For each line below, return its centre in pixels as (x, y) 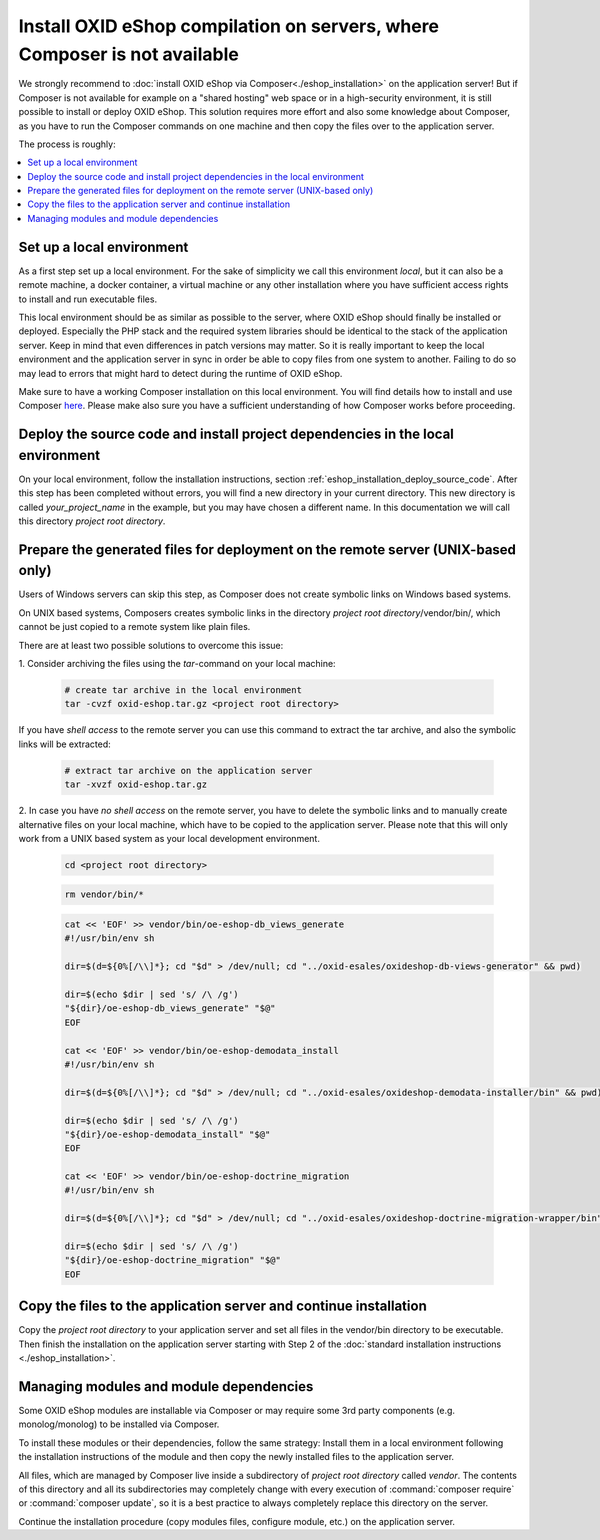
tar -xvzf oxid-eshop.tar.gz (136, 784)
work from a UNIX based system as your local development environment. (169, 838)
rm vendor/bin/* (104, 894)
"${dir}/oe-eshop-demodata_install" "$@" (167, 1134)
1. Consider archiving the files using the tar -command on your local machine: (177, 664)
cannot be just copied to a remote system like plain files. (134, 627)
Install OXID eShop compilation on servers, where (229, 26)
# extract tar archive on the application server (188, 770)
